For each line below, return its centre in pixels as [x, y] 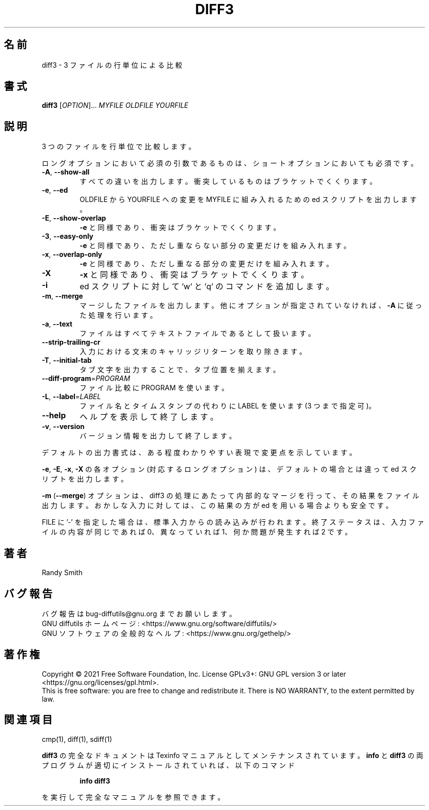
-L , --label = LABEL [71, 397]
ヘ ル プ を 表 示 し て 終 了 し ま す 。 [149, 417]
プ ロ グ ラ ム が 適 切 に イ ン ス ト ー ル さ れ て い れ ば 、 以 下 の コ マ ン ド [168, 765]
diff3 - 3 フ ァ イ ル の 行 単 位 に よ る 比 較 [112, 65]
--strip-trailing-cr [71, 342]
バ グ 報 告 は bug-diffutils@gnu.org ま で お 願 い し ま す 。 [139, 613]
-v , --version [63, 427]
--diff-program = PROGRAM [86, 379]
